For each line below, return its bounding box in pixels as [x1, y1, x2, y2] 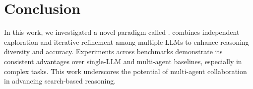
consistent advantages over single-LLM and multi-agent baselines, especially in [4, 56, 242, 66]
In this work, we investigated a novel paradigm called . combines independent [4, 27, 240, 37]
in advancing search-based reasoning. [4, 76, 116, 86]
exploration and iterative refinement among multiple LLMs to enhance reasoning [4, 36, 249, 47]
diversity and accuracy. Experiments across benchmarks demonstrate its [4, 46, 223, 57]
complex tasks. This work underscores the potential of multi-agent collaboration [4, 66, 247, 76]
